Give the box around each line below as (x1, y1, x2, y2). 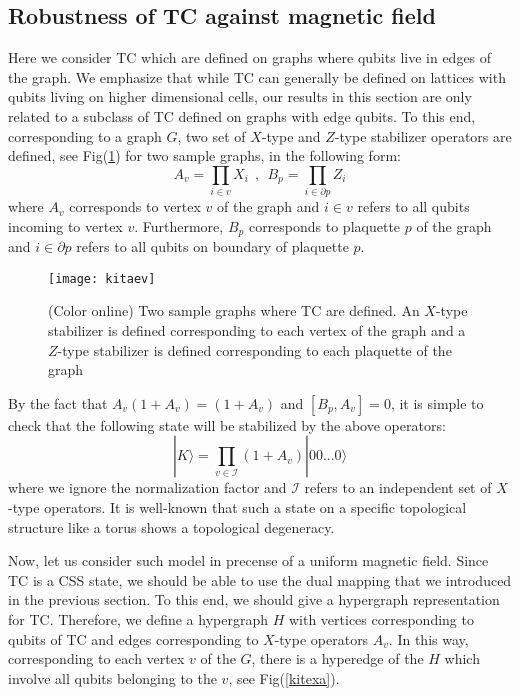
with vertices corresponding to (288, 608, 474, 629)
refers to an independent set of (304, 477, 492, 498)
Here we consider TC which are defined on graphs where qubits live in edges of (8, 47, 492, 68)
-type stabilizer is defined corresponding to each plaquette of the (57, 339, 452, 360)
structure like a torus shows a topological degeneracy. (8, 516, 335, 537)
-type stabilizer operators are (334, 125, 512, 146)
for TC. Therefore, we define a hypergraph (8, 608, 268, 629)
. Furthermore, (134, 215, 224, 236)
